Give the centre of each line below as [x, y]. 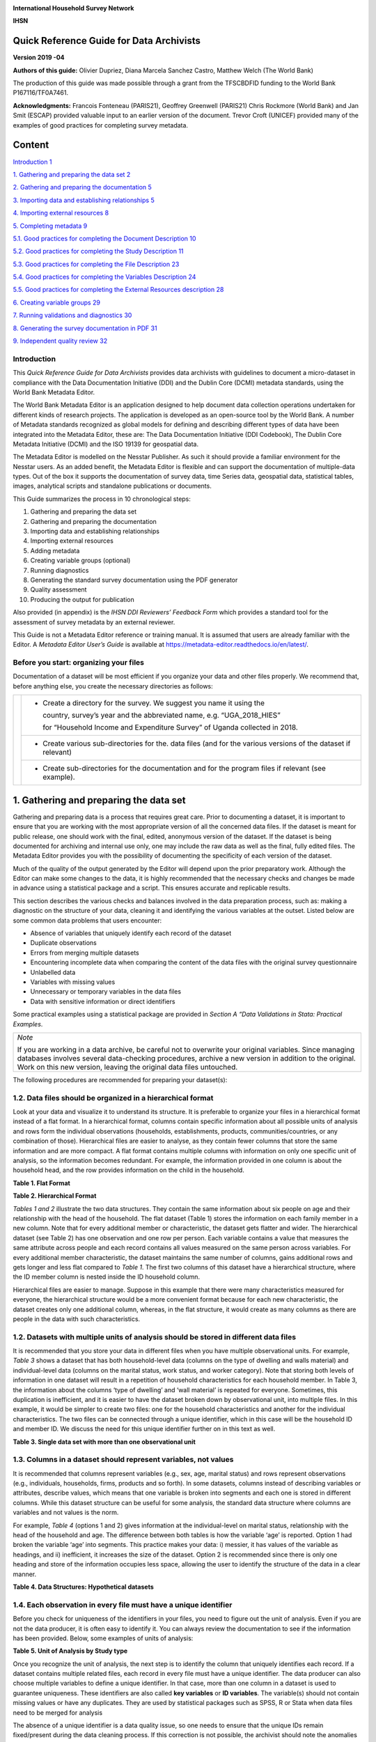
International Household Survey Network [73, 8]
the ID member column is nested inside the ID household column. [107, 1277]
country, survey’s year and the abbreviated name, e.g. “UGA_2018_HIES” [162, 716]
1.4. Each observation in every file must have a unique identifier [123, 1605]
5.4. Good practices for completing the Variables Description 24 [104, 277]
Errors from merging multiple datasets [85, 953]
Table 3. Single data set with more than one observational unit [104, 1442]
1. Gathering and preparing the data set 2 [72, 174]
